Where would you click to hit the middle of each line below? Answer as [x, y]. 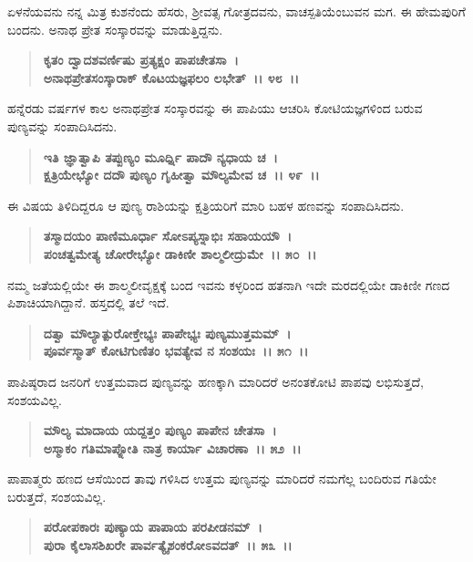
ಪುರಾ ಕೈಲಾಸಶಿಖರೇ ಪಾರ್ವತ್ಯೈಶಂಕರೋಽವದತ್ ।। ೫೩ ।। [168, 545]
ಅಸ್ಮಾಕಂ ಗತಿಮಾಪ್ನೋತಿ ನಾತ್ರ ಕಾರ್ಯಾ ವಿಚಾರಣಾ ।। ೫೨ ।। [172, 448]
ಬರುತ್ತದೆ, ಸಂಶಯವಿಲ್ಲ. [57, 496]
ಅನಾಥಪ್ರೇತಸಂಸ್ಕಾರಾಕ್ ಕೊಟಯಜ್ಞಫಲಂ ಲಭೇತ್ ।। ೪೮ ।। [171, 77]
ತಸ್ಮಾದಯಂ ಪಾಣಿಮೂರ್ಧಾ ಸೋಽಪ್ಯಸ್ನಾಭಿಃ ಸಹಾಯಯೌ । [168, 236]
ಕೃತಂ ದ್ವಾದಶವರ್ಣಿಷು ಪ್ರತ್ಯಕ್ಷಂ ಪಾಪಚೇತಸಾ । [141, 60]
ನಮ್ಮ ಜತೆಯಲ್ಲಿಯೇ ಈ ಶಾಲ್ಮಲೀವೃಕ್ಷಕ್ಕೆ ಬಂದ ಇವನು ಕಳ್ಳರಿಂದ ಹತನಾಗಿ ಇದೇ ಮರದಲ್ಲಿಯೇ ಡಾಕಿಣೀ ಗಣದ [229, 284]
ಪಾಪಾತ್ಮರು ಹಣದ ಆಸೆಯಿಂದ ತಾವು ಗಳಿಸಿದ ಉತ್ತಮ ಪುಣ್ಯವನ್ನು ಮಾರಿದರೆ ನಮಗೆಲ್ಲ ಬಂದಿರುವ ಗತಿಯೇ [222, 479]
